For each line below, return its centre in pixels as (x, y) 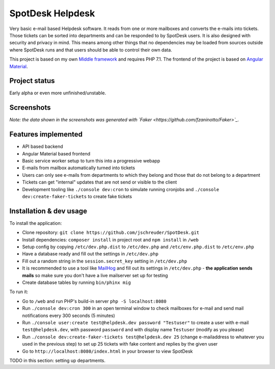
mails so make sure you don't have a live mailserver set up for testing (95, 275)
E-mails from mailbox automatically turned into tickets (78, 168)
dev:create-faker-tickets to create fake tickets (77, 196)
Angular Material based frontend (56, 153)
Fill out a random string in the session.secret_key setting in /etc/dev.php (105, 261)
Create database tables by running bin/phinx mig (76, 282)
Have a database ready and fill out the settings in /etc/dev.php (90, 254)
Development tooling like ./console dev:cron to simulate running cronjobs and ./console (121, 189)
